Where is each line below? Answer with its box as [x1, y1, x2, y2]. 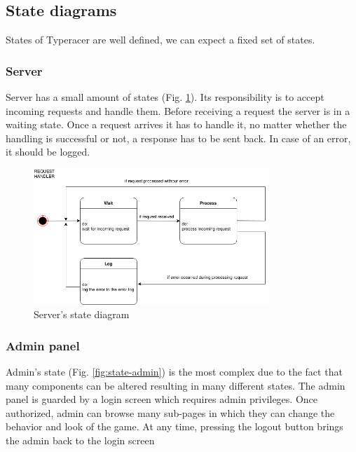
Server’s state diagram [34, 307, 130, 322]
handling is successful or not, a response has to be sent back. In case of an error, [6, 130, 351, 145]
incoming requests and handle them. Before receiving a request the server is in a [6, 103, 350, 118]
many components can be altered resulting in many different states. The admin [6, 378, 345, 392]
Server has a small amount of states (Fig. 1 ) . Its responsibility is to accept [6, 90, 324, 104]
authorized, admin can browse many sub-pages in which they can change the [6, 405, 335, 420]
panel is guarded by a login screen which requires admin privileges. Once [6, 392, 318, 406]
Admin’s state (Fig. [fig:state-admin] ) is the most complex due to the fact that [6, 364, 343, 379]
